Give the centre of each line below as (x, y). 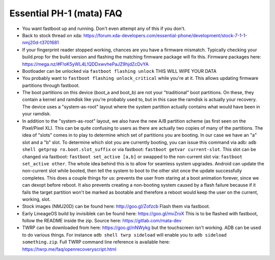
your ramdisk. (36, 114)
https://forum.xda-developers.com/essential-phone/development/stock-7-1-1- (165, 35)
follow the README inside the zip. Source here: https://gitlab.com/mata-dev (102, 221)
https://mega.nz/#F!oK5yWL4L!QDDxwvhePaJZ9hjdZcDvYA (85, 64)
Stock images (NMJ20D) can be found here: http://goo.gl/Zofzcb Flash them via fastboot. (116, 207)
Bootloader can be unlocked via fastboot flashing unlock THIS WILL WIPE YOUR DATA (119, 71)
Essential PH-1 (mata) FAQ (66, 13)
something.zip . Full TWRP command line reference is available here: (96, 242)
